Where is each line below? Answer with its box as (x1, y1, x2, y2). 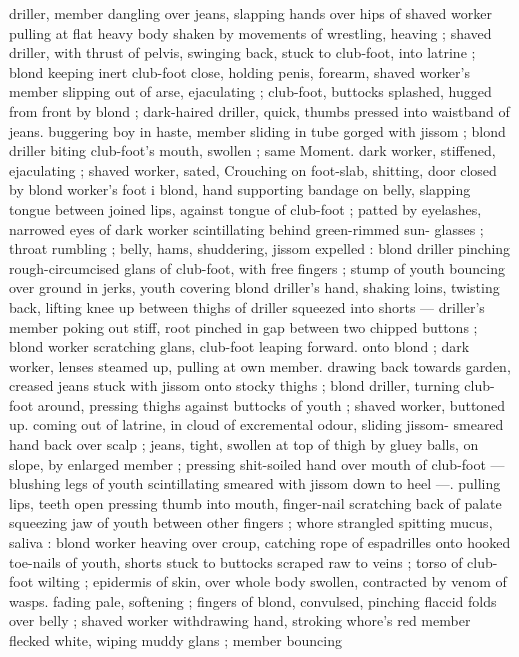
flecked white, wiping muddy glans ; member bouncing (9, 630, 343, 650)
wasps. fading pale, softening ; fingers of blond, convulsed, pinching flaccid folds (9, 590, 497, 611)
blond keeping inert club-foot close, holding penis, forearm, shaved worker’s (9, 61, 470, 82)
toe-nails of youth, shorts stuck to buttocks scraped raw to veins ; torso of (9, 551, 463, 572)
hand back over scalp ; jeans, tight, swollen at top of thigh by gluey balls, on (9, 434, 479, 455)
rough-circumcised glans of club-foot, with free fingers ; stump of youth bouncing (9, 257, 505, 278)
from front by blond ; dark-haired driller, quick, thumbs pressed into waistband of (9, 100, 510, 121)
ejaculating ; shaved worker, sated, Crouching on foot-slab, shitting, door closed (9, 159, 497, 180)
